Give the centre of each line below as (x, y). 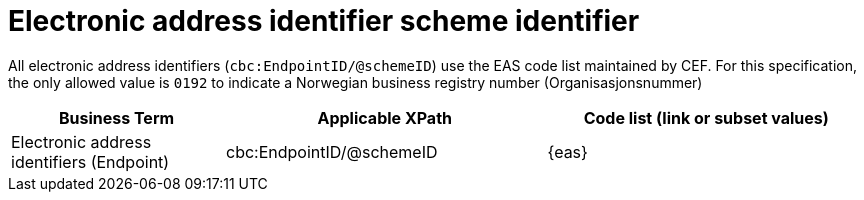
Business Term (116, 117)
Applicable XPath (384, 117)
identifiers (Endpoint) (90, 161)
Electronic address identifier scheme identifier (324, 21)
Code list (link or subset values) (706, 117)
